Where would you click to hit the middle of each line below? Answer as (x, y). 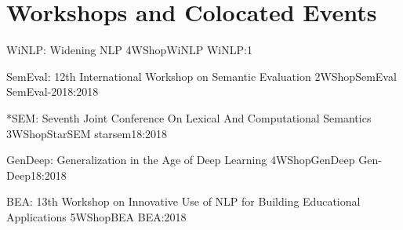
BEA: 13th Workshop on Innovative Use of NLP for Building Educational (183, 201)
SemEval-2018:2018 (53, 91)
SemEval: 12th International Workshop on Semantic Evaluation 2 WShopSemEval (201, 76)
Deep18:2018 (36, 175)
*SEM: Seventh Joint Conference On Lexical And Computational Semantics (189, 117)
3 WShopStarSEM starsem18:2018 (87, 133)
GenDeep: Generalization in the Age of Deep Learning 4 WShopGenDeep (181, 160)
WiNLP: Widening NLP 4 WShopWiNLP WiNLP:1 (129, 50)
